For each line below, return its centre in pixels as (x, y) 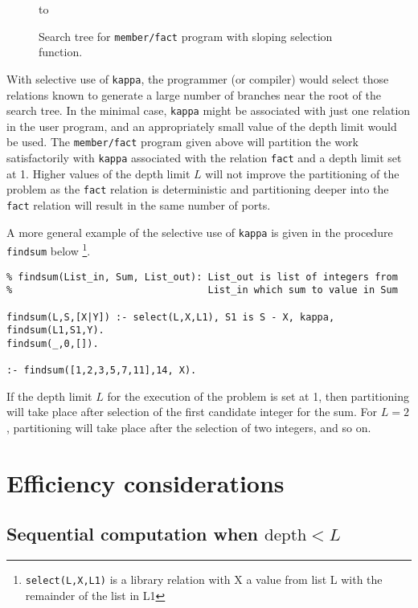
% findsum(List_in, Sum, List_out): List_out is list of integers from (202, 277)
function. (61, 52)
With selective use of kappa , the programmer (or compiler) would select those (198, 78)
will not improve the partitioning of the (302, 173)
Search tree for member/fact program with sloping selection (186, 36)
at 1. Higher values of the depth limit (98, 173)
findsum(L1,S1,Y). (55, 331)
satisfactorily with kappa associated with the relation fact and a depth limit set (204, 157)
